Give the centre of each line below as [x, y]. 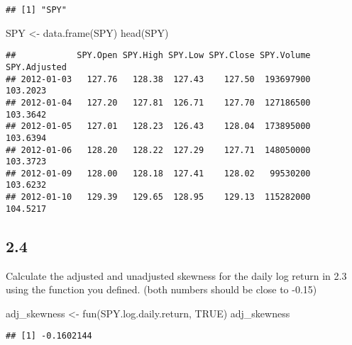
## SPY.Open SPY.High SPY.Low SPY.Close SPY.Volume [158, 56]
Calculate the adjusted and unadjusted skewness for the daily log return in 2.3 [176, 275]
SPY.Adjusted [36, 67]
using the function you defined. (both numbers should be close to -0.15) [161, 289]
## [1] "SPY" [36, 10]
